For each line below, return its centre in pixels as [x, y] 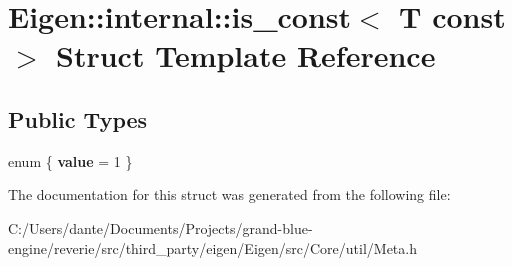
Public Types [78, 118]
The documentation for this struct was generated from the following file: [229, 194]
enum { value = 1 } [70, 160]
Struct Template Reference [246, 55]
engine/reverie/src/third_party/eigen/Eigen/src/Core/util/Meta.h [212, 247]
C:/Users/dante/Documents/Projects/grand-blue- [160, 227]
